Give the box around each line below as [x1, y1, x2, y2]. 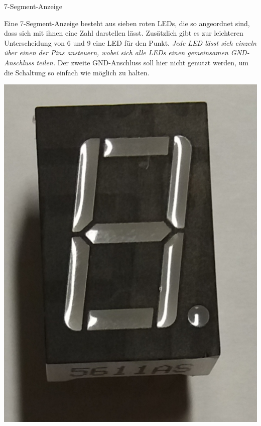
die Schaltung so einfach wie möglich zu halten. [4, 67, 150, 77]
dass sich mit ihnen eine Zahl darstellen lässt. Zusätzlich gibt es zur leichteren [4, 28, 243, 38]
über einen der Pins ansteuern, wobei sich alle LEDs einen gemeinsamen [4, 47, 228, 58]
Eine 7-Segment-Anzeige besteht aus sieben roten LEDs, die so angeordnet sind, [4, 18, 250, 28]
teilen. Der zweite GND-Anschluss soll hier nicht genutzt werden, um [36, 57, 249, 67]
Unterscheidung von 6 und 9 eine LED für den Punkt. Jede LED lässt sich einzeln [4, 37, 256, 48]
